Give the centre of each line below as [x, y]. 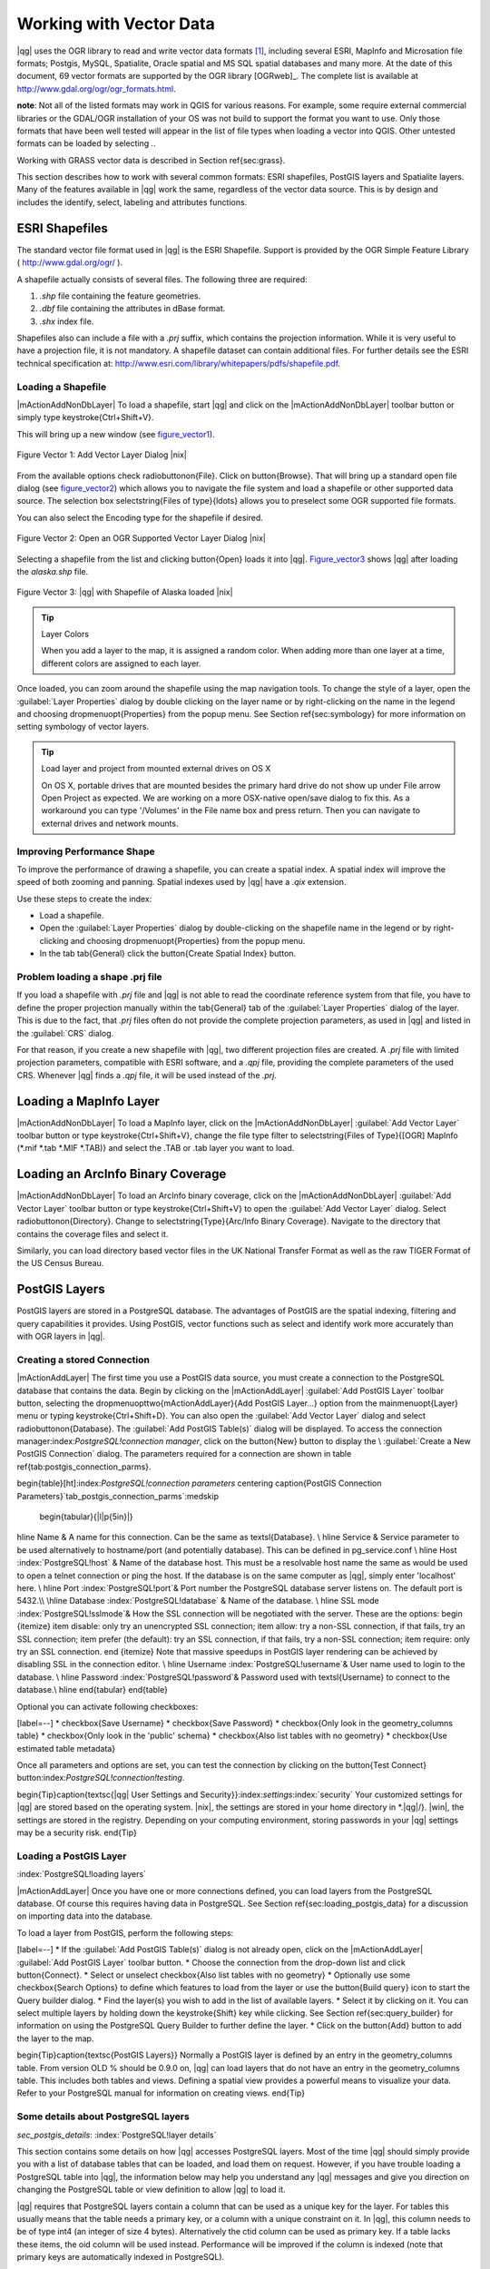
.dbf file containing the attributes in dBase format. [132, 309]
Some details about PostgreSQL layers [103, 2117]
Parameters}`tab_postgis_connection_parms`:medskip [118, 1496]
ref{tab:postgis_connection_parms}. [84, 1467]
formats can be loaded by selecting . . [86, 143]
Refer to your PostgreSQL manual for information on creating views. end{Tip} [161, 2093]
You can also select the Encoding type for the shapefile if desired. [140, 517]
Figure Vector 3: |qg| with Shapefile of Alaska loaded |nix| [125, 592]
